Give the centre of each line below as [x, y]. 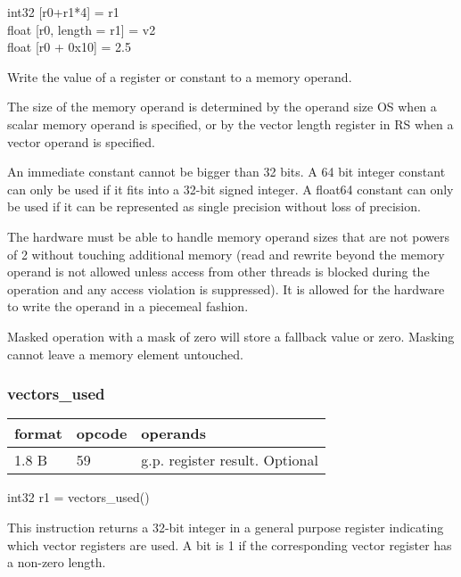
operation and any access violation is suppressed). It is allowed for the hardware [226, 288]
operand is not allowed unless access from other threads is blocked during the [218, 272]
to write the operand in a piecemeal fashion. [128, 306]
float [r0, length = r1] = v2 [82, 29]
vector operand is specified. [81, 141]
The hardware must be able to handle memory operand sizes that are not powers [228, 236]
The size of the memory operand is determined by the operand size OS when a [222, 107]
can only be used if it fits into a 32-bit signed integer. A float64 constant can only [230, 189]
